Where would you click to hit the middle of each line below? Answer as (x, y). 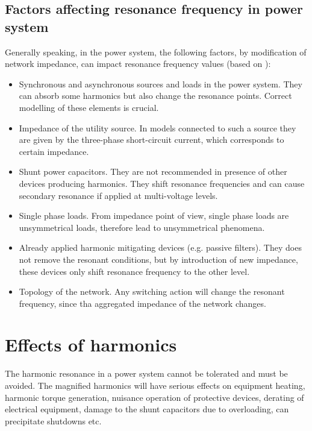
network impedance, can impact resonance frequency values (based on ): (138, 64)
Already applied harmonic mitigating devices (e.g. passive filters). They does (160, 247)
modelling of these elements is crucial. (89, 107)
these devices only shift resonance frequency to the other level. (134, 271)
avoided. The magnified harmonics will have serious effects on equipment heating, (155, 385)
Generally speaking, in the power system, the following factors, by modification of (156, 52)
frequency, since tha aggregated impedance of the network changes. (142, 303)
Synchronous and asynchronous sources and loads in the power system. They (161, 83)
